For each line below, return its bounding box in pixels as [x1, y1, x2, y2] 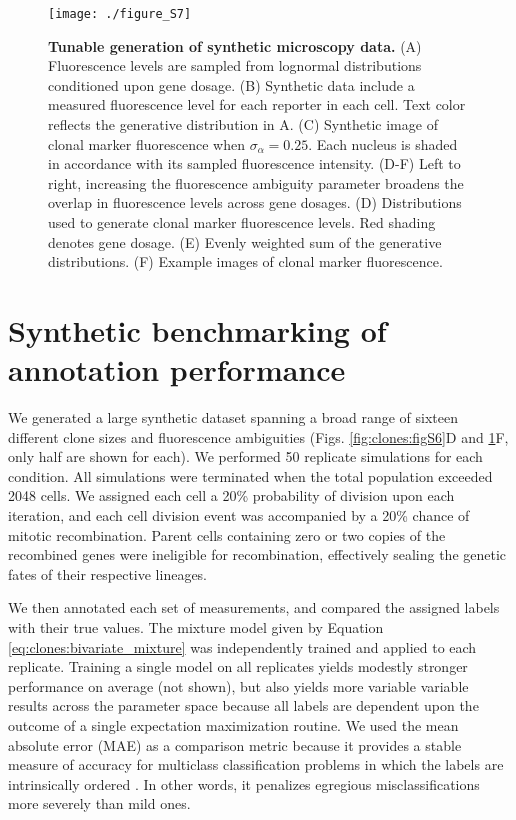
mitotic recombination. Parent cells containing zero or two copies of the [8, 524, 446, 545]
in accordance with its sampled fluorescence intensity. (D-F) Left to [48, 153, 461, 174]
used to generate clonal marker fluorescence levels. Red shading [48, 212, 436, 232]
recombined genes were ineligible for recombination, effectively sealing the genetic [8, 544, 507, 565]
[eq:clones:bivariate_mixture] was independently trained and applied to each [8, 636, 477, 657]
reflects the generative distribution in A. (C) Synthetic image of [48, 114, 438, 135]
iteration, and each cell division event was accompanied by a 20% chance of [8, 505, 470, 526]
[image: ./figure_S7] [48, 7, 192, 21]
